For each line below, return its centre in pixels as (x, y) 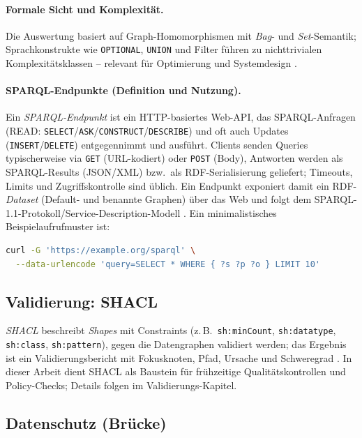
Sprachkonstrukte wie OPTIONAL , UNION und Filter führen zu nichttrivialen (164, 49)
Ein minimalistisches (233, 212)
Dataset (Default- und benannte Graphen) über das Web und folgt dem (159, 199)
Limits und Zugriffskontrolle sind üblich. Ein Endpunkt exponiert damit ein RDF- (181, 185)
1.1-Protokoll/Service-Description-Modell (93, 212)
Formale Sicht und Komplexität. (85, 9)
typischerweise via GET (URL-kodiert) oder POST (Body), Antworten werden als (174, 158)
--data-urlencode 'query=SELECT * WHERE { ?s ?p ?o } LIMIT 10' (168, 264)
